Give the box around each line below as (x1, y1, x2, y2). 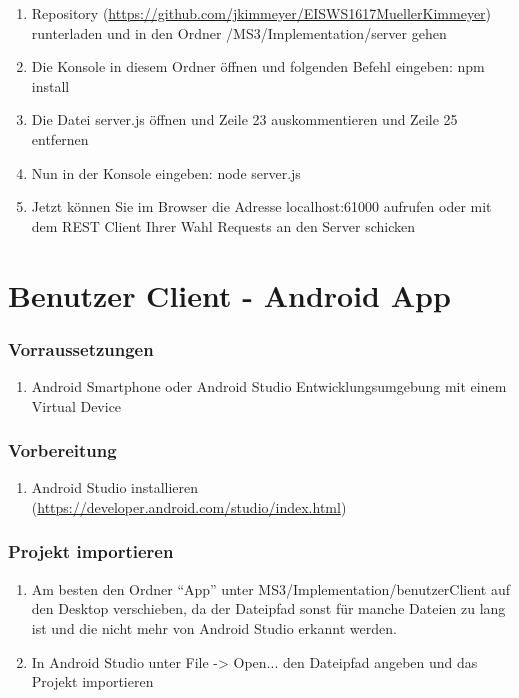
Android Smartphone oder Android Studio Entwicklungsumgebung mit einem (31, 375, 507, 396)
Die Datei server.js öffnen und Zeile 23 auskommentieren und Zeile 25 (31, 109, 458, 130)
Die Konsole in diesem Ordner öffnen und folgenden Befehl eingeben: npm (31, 56, 485, 77)
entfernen (31, 128, 89, 149)
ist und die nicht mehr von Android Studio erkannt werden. (31, 617, 397, 638)
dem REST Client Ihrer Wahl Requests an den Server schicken (31, 215, 416, 236)
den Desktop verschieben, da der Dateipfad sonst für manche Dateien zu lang (31, 598, 506, 619)
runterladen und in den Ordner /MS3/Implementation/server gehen (31, 22, 447, 43)
